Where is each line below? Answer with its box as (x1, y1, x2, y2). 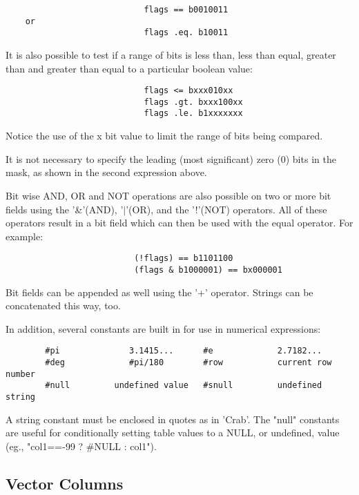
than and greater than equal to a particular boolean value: (6, 61, 253, 75)
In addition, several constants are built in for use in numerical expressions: (6, 321, 321, 336)
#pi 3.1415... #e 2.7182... (45, 346, 322, 356)
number (6, 369, 35, 379)
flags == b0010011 (144, 5, 229, 14)
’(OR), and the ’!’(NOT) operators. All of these (126, 202, 327, 216)
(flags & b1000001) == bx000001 (134, 264, 282, 275)
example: (6, 229, 43, 243)
